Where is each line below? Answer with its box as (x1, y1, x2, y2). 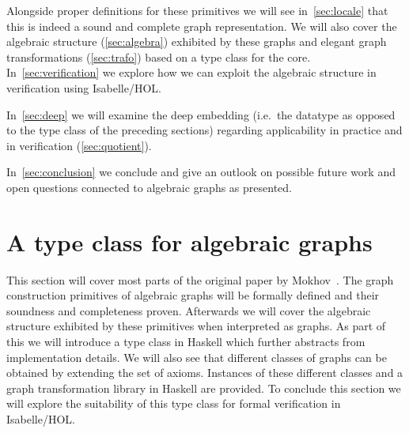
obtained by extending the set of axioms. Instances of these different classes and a (6, 364, 403, 381)
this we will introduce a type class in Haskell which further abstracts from (6, 333, 365, 350)
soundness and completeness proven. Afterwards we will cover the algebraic (6, 302, 371, 318)
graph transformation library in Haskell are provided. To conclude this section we (6, 379, 401, 396)
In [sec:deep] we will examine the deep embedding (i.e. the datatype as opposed (6, 106, 396, 122)
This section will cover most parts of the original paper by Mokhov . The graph (6, 271, 394, 288)
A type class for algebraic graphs (6, 225, 373, 258)
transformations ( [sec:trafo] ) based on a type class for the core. (6, 48, 311, 65)
